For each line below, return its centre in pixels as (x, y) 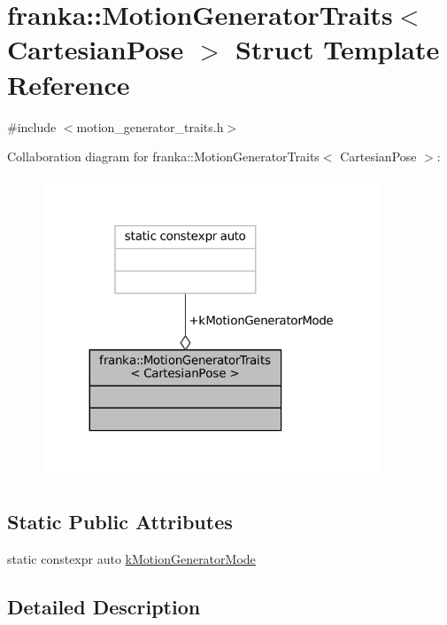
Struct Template (338, 49)
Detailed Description (104, 606)
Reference (69, 84)
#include (32, 126)
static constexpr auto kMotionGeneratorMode (131, 558)
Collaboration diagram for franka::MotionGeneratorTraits (163, 156)
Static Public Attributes (120, 521)
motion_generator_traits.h (150, 126)
